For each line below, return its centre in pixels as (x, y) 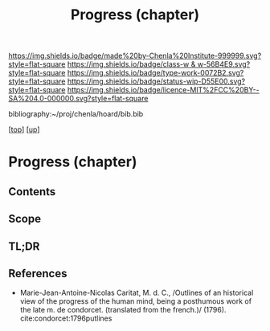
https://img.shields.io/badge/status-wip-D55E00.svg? (156, 81)
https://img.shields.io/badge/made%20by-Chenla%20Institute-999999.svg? (135, 56)
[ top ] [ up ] (24, 129)
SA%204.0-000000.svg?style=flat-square (78, 99)
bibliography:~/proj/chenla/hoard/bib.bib (76, 114)
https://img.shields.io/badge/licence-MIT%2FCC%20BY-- (163, 90)
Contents (32, 192)
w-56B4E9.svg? (224, 64)
